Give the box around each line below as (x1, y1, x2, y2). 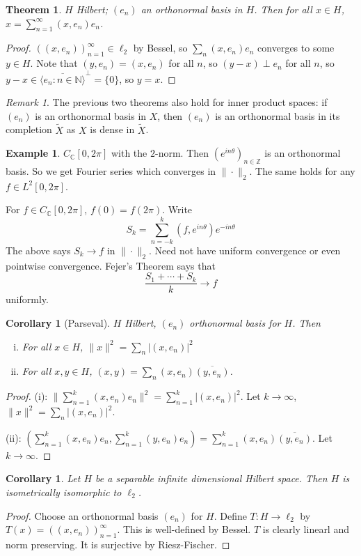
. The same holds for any (249, 163, 355, 178)
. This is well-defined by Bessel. (117, 522, 251, 536)
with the (111, 146, 147, 160)
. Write (162, 202, 193, 217)
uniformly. (6, 292, 49, 307)
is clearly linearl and (262, 522, 349, 536)
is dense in (90, 122, 135, 137)
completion (6, 122, 52, 137)
